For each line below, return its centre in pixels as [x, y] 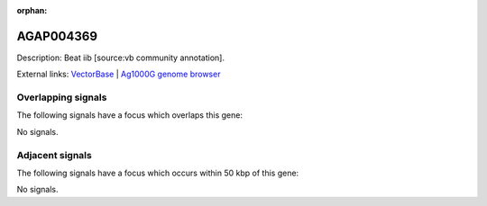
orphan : [32, 10]
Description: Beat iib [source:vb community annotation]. [121, 58]
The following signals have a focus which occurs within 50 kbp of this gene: [158, 173]
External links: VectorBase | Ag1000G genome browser [119, 74]
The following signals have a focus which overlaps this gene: [130, 115]
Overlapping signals [62, 97]
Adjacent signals [54, 155]
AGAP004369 [57, 36]
